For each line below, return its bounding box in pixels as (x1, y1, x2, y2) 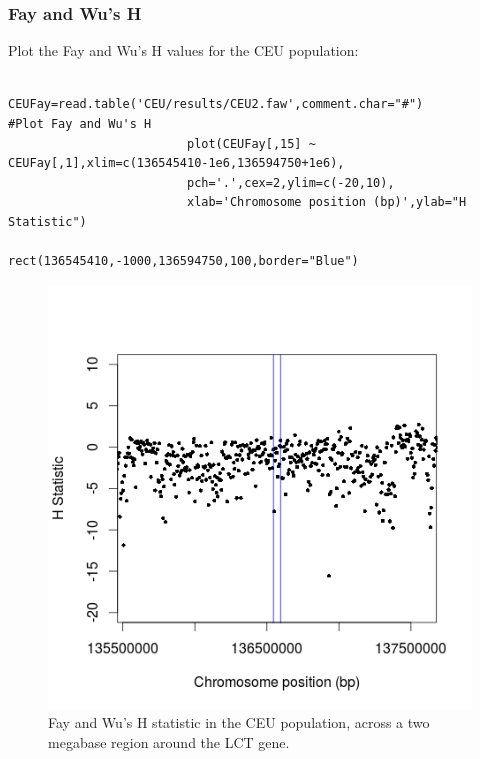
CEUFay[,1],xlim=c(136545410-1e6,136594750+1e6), (8, 156, 345, 171)
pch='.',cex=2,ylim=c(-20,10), (186, 175, 395, 190)
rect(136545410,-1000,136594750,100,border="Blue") (8, 254, 359, 269)
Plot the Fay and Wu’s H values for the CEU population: (8, 40, 359, 61)
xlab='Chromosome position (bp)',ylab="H (186, 195, 467, 210)
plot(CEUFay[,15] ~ (186, 136, 316, 151)
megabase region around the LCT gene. (48, 731, 290, 752)
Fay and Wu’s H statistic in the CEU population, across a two (48, 712, 430, 733)
